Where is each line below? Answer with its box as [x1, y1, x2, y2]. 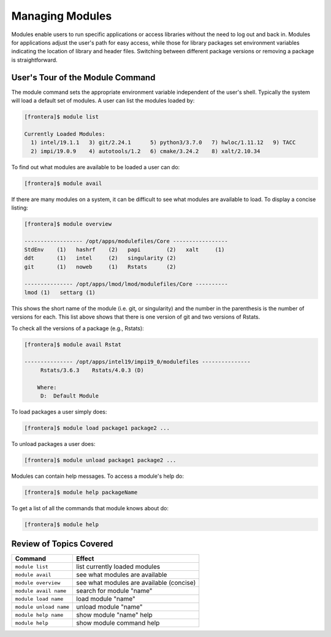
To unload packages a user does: [11, 440, 96, 448]
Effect [76, 554, 94, 563]
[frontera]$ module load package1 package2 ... [24, 424, 170, 432]
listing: [11, 204, 29, 211]
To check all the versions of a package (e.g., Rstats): [11, 325, 144, 332]
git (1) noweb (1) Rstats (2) [24, 263, 177, 270]
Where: [37, 383, 57, 391]
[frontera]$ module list [24, 113, 99, 120]
